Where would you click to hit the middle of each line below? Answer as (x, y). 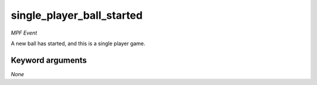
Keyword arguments (49, 60)
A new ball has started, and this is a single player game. (78, 43)
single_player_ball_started (77, 15)
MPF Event (24, 33)
